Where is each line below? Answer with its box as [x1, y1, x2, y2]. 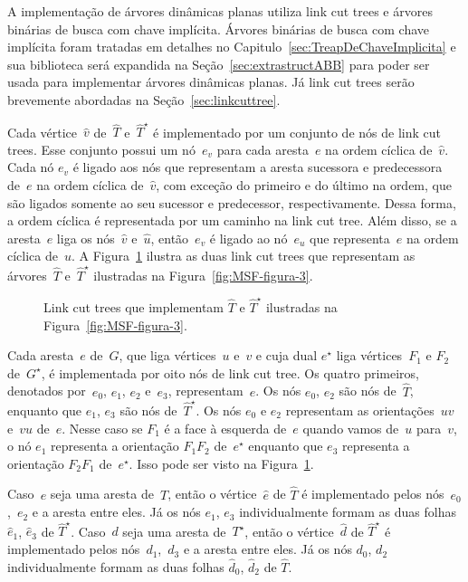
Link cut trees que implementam [43, 298, 224, 317]
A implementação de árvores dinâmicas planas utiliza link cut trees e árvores [7, 2, 433, 20]
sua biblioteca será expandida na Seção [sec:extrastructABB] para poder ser [7, 54, 430, 73]
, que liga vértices [119, 346, 216, 365]
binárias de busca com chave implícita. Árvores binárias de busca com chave [7, 19, 429, 38]
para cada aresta [216, 139, 309, 158]
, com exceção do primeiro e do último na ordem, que [156, 176, 452, 195]
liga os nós [56, 228, 115, 247]
